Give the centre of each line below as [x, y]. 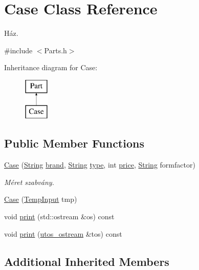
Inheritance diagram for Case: [51, 67]
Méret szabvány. [29, 182]
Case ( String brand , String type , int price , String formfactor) [100, 165]
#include [18, 50]
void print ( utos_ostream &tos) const [63, 233]
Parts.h [56, 50]
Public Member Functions [74, 143]
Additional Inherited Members [87, 261]
